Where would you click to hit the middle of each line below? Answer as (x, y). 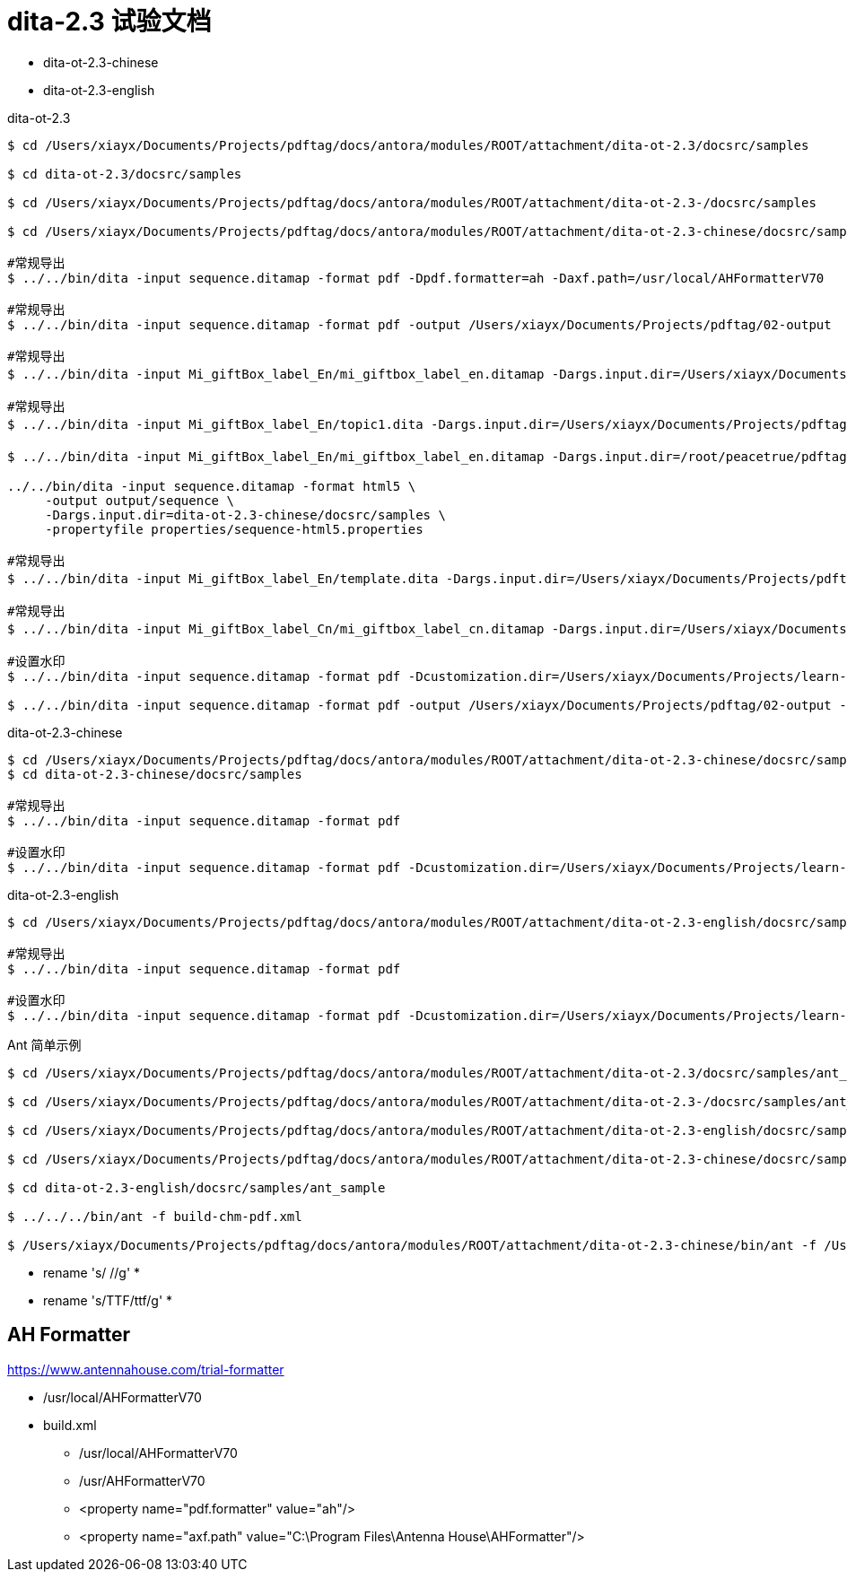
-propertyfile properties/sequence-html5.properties (234, 529)
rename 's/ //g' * (92, 1272)
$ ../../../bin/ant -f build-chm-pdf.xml (155, 1216)
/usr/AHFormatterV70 (142, 1480)
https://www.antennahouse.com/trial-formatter (146, 1369)
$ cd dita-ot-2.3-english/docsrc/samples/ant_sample (196, 1187)
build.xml (70, 1425)
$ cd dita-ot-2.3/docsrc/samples (125, 174)
